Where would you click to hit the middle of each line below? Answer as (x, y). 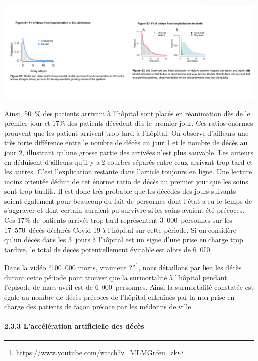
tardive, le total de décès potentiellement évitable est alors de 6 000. (108, 249)
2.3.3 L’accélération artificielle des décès (74, 326)
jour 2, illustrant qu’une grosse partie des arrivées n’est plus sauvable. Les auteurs (129, 152)
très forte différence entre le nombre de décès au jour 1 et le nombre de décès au (126, 142)
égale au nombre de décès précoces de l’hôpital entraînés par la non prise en (120, 296)
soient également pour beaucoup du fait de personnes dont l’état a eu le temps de (128, 200)
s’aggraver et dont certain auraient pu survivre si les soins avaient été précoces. (125, 210)
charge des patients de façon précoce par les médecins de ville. (99, 306)
